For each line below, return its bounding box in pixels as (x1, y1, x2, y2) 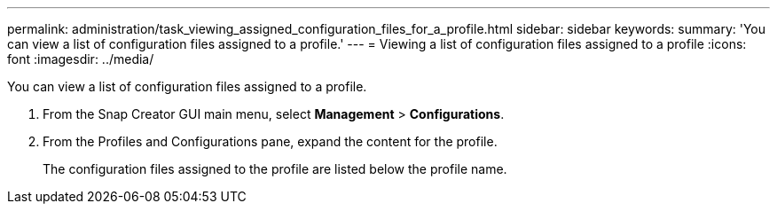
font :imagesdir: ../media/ (7, 51, 154, 66)
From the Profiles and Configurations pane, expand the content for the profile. (43, 134, 498, 149)
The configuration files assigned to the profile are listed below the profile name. (43, 161, 507, 176)
